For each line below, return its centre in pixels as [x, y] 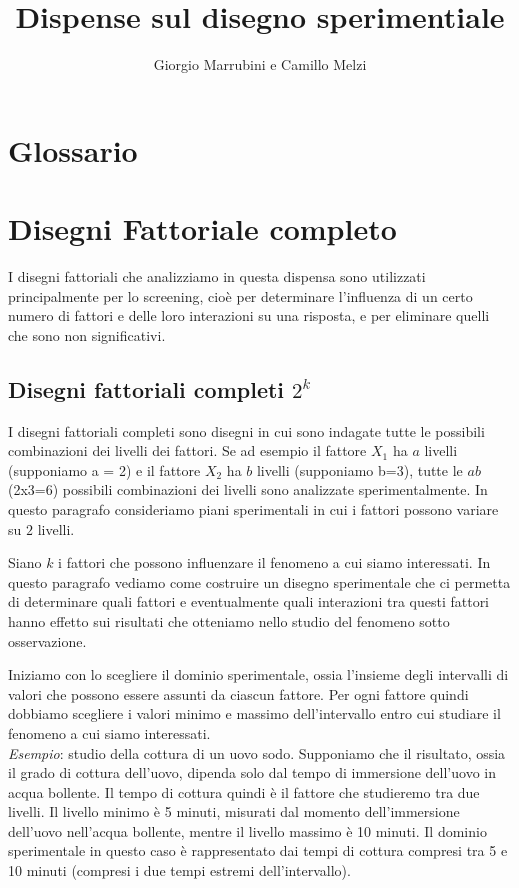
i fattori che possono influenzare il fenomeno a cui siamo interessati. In [274, 562]
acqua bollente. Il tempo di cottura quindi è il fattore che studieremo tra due [244, 791]
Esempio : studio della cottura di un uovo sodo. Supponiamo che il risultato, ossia [257, 752]
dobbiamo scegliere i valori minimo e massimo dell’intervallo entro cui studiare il [254, 713]
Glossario [73, 149]
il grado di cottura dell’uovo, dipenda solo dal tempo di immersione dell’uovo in [252, 772]
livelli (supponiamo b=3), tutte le [359, 469]
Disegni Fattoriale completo [202, 228]
